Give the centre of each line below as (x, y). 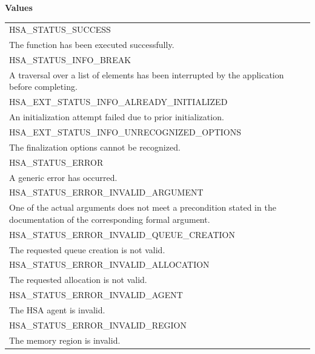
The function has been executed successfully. (92, 45)
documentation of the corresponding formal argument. (110, 219)
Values (19, 7)
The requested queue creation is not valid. (87, 249)
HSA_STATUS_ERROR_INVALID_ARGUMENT (106, 192)
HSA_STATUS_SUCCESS (60, 29)
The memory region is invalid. (65, 340)
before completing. (43, 87)
